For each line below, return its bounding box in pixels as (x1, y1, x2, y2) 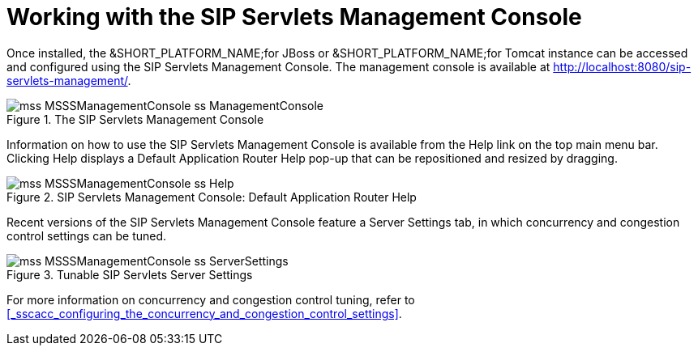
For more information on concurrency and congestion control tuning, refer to (6, 292, 415, 307)
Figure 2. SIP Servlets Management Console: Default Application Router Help (6, 189, 417, 204)
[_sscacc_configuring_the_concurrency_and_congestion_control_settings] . (6, 306, 402, 320)
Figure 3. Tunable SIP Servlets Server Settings (6, 267, 253, 282)
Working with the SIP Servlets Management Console (6, 3, 582, 31)
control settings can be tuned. (6, 228, 167, 243)
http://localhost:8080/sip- (553, 59, 692, 74)
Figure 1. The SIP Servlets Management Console (6, 112, 264, 126)
